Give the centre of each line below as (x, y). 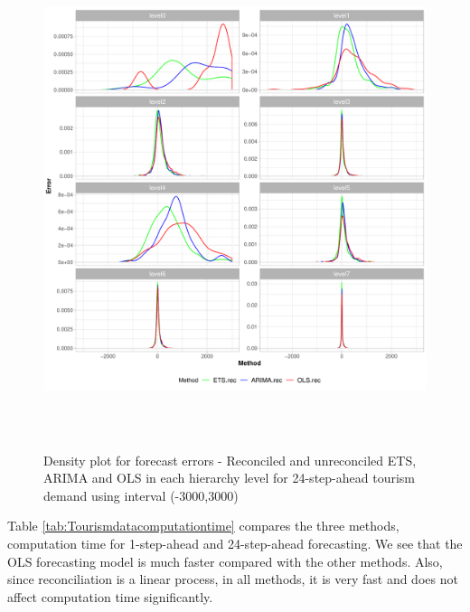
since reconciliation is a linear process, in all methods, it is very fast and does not (233, 579)
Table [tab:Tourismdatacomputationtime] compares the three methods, (203, 526)
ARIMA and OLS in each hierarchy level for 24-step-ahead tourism (229, 478)
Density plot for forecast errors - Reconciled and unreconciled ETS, (230, 460)
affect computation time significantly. (110, 596)
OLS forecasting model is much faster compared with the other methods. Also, (225, 561)
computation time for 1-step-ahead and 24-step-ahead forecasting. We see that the (235, 543)
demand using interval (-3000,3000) (141, 495)
